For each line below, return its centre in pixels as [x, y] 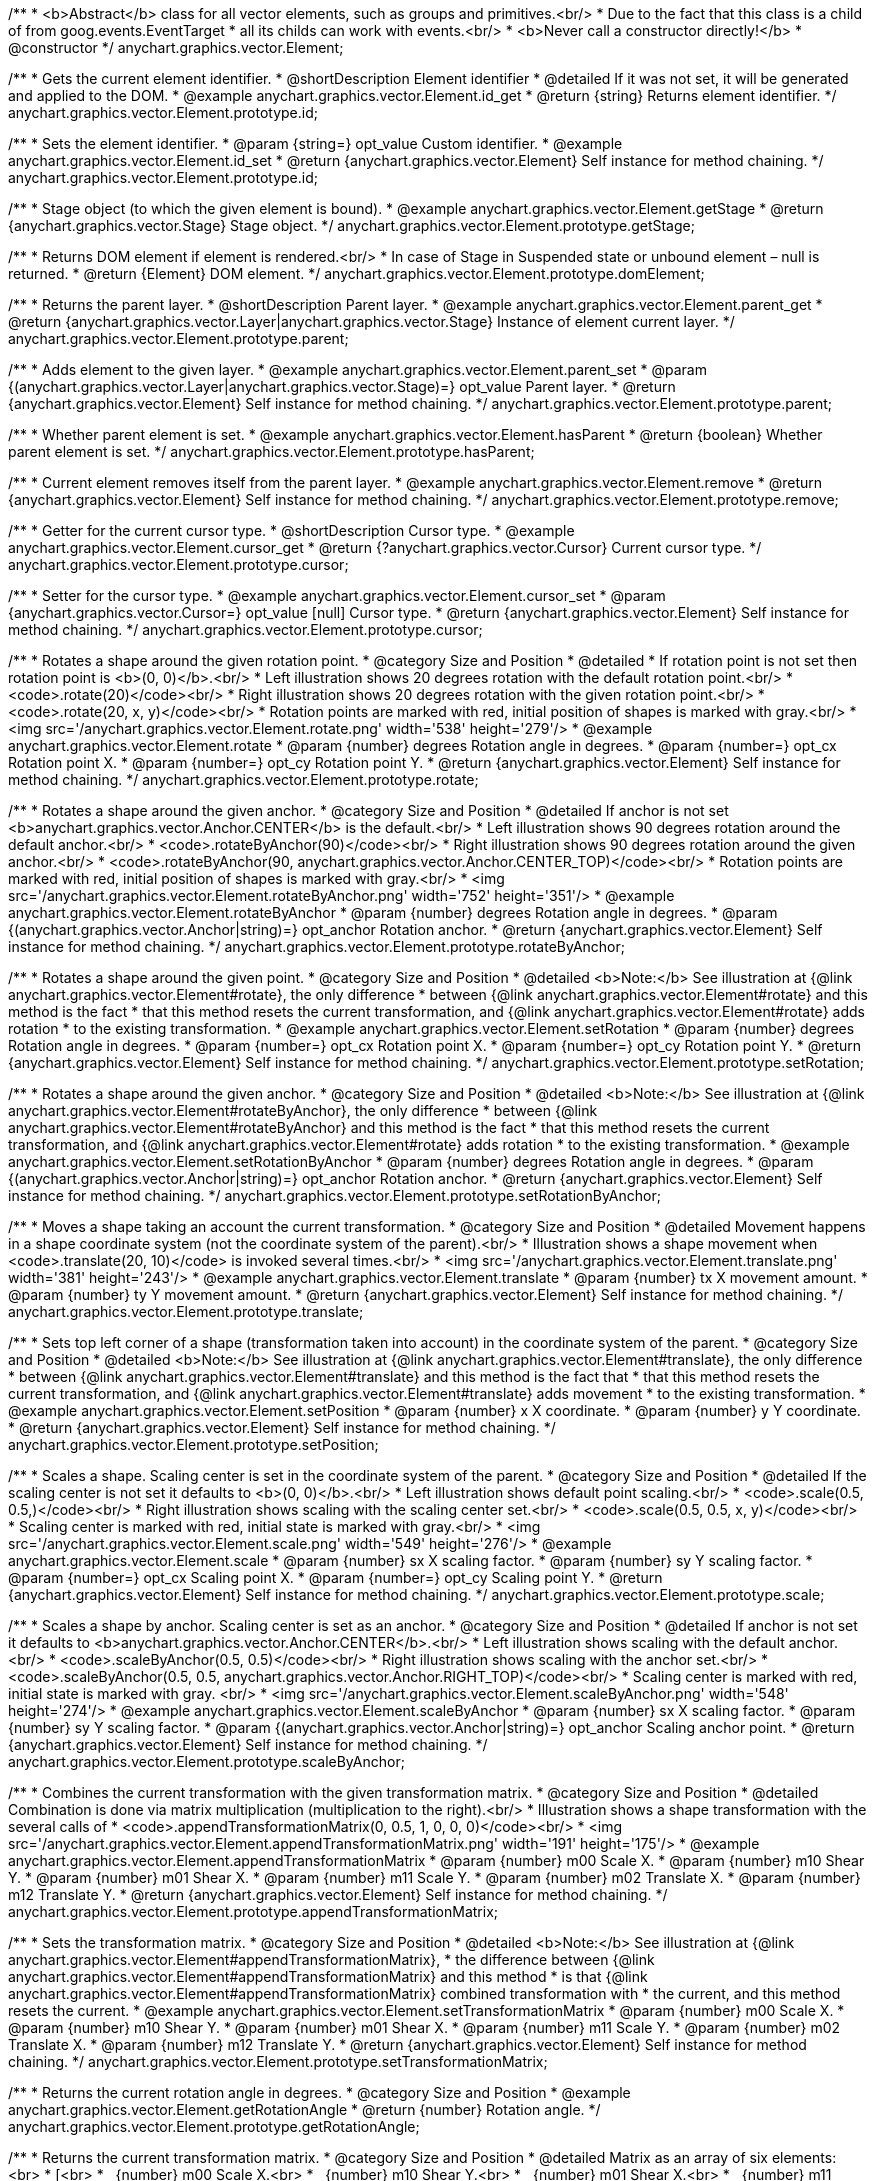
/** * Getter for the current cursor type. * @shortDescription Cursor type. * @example [291, 530]
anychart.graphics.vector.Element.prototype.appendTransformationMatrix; [253, 1911]
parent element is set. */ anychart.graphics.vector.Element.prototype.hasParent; [271, 451]
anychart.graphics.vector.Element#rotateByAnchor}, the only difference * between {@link [303, 1110]
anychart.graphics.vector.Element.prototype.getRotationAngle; [214, 2126]
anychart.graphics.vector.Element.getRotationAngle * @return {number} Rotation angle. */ [304, 2109]
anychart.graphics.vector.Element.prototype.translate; [186, 1311]
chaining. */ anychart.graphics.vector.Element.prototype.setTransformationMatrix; [278, 2061]
